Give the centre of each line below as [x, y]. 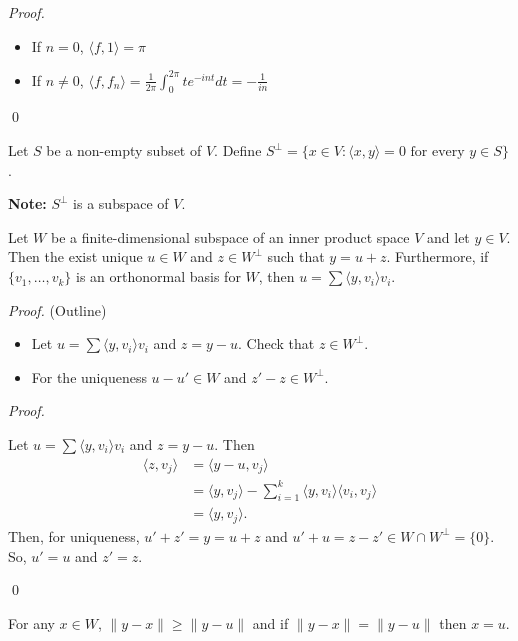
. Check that [276, 343]
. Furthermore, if [437, 256]
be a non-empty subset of [124, 150]
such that [296, 256]
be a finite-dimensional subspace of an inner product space [230, 236]
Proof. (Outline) [57, 309]
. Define [238, 150]
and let [448, 236]
